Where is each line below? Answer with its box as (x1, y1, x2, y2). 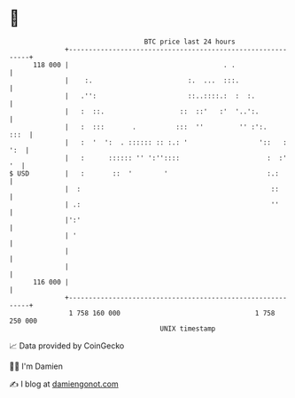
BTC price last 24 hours (144, 37, 237, 46)
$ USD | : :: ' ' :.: (9, 168, 279, 178)
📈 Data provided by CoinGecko (9, 340, 125, 351)
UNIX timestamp (159, 324, 216, 333)
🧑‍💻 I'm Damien (9, 361, 64, 371)
